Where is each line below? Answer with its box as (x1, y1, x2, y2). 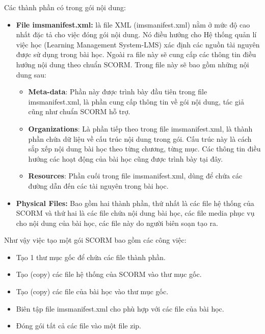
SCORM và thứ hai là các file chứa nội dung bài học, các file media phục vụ (16, 208, 255, 218)
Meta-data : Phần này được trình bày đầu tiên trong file (28, 86, 207, 97)
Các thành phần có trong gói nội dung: (4, 2, 126, 12)
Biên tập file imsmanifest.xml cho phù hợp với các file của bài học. (16, 303, 224, 314)
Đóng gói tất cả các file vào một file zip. (16, 320, 141, 331)
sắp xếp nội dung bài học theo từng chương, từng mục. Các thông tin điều (28, 143, 261, 154)
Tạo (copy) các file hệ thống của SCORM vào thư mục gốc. (16, 269, 202, 279)
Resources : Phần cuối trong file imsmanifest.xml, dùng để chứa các (28, 170, 243, 181)
